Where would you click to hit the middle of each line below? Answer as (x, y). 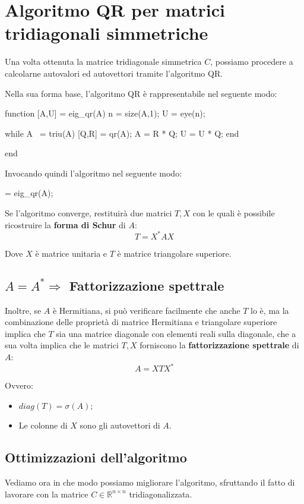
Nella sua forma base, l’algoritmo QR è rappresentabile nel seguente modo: (141, 93)
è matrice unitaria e (71, 253)
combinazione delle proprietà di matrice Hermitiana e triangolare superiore (141, 322)
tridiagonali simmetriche (107, 33)
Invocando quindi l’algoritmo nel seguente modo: (94, 173)
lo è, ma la (270, 310)
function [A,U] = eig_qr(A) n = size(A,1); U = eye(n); (105, 113)
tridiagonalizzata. (161, 494)
